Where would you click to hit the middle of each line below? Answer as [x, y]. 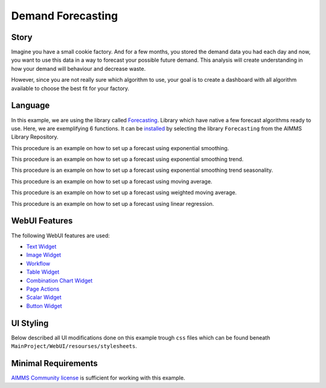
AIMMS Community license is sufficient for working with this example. [98, 378]
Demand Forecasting [65, 16]
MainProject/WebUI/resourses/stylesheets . [74, 346]
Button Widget [44, 306]
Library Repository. [35, 137]
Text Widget [41, 246]
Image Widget [44, 255]
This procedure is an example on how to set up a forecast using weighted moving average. [124, 192]
